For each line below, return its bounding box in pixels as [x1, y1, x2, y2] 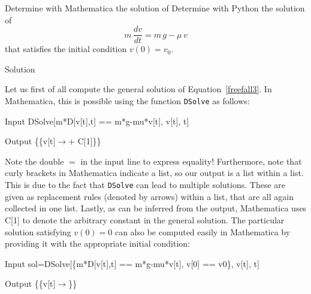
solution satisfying [5, 225, 71, 238]
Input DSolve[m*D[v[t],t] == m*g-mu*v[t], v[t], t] [5, 114, 189, 127]
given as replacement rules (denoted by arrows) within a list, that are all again [5, 190, 294, 202]
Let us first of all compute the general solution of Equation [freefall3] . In [5, 83, 272, 95]
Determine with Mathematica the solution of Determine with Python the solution [5, 2, 305, 14]
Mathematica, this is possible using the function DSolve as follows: [5, 95, 250, 107]
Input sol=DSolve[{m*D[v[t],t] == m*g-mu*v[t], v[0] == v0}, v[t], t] [5, 257, 259, 269]
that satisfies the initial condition [5, 43, 127, 55]
